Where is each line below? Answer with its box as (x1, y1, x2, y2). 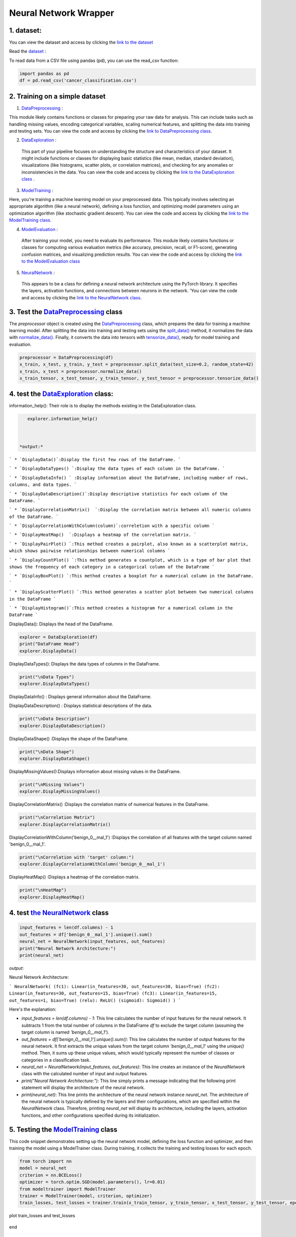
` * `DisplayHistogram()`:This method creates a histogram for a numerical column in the (9, 605, 233, 611)
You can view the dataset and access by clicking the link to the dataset (9, 40, 153, 46)
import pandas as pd (19, 71, 69, 76)
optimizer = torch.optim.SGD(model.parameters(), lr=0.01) (19, 1179, 165, 1185)
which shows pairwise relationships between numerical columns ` (9, 548, 171, 554)
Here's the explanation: (9, 1006, 57, 1012)
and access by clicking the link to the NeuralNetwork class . (21, 294, 142, 300)
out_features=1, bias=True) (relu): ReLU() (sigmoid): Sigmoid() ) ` (9, 998, 181, 1003)
